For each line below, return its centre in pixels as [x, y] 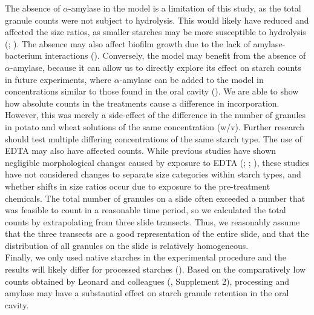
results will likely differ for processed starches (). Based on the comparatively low [155, 269]
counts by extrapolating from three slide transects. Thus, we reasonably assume [152, 221]
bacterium [24, 55]
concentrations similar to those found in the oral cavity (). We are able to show [152, 91]
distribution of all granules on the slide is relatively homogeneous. [127, 245]
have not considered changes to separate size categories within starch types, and [153, 174]
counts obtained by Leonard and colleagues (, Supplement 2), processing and [147, 281]
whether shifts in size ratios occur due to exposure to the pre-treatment [138, 186]
